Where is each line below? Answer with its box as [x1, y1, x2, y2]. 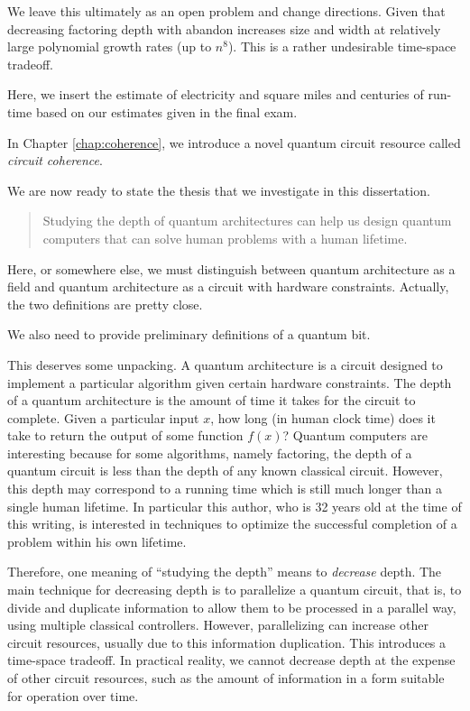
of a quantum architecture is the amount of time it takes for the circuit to [7, 391, 416, 410]
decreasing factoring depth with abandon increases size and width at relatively [7, 19, 441, 38]
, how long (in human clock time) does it [210, 408, 436, 427]
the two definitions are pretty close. [7, 294, 203, 313]
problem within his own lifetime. [7, 531, 187, 550]
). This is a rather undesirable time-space [227, 37, 456, 56]
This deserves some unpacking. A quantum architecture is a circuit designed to [7, 355, 443, 374]
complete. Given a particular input [7, 408, 199, 427]
